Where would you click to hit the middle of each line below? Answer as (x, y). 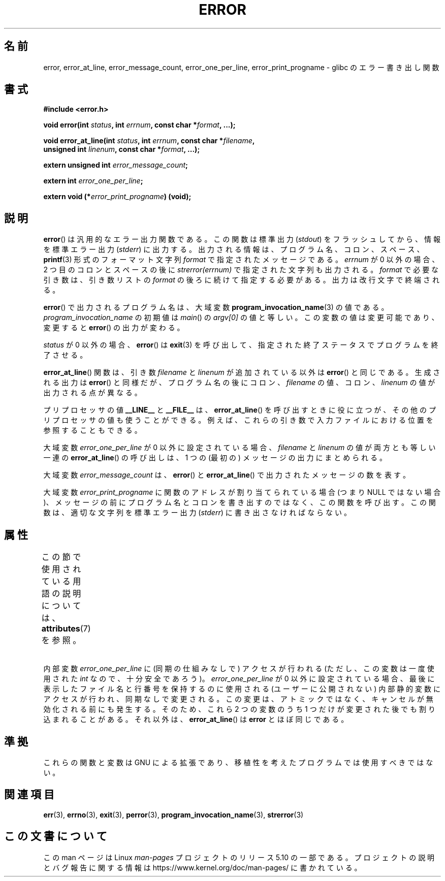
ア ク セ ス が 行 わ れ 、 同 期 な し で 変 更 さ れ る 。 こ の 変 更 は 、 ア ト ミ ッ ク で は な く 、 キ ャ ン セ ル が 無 (238, 699)
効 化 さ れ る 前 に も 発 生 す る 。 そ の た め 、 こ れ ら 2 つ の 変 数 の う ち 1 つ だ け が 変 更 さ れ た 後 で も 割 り (239, 709)
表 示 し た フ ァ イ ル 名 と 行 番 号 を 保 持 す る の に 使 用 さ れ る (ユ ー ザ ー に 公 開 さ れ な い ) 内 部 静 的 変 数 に (242, 689)
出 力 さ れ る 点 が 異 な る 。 (92, 393)
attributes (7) (66, 629)
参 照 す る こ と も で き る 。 (92, 430)
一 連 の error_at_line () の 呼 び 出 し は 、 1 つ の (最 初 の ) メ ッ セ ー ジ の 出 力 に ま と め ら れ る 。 (215, 458)
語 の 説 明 (61, 594)
